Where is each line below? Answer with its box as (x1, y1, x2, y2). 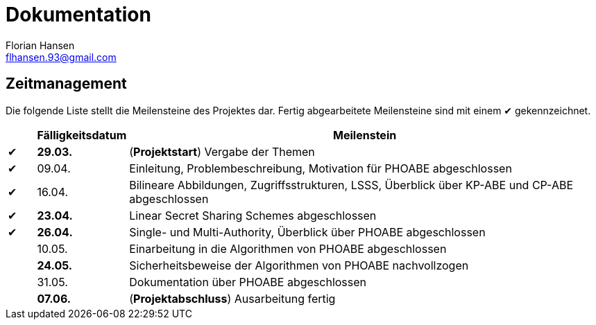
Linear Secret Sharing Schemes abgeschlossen (129, 208, 377, 222)
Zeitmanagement (6, 75, 127, 93)
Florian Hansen (6, 39, 75, 51)
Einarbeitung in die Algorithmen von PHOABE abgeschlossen (129, 241, 447, 256)
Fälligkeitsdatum (37, 128, 127, 142)
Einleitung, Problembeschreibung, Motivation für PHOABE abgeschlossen (129, 161, 512, 175)
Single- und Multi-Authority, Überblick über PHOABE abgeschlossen (129, 225, 486, 239)
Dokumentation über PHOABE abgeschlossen (129, 274, 367, 289)
